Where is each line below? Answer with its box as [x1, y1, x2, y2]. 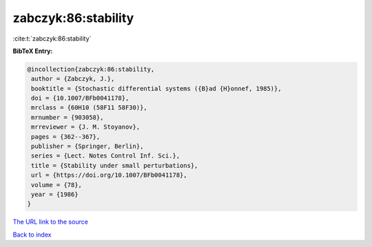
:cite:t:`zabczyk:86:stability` [12, 34, 92, 43]
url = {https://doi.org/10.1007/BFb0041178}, [31, 171, 187, 179]
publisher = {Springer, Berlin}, [31, 142, 144, 151]
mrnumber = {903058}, [31, 114, 104, 121]
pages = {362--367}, [31, 133, 101, 140]
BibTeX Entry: [12, 47, 53, 55]
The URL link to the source [12, 217, 89, 226]
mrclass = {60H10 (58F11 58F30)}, [31, 104, 147, 111]
